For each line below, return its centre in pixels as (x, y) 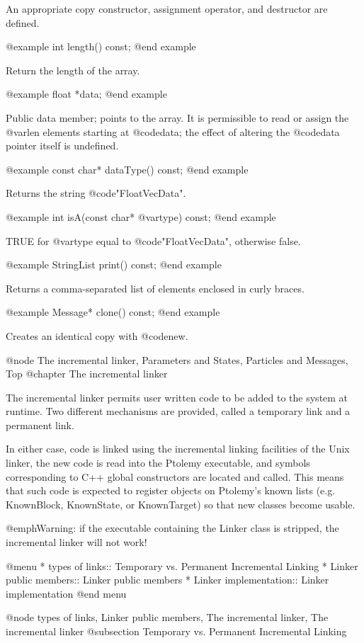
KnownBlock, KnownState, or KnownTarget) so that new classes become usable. (181, 504)
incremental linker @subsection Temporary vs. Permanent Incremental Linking (176, 631)
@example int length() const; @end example (101, 46)
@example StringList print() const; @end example (114, 264)
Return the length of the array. (73, 70)
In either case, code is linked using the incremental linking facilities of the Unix (178, 449)
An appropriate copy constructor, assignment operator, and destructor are (167, 8)
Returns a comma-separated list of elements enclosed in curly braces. (155, 288)
